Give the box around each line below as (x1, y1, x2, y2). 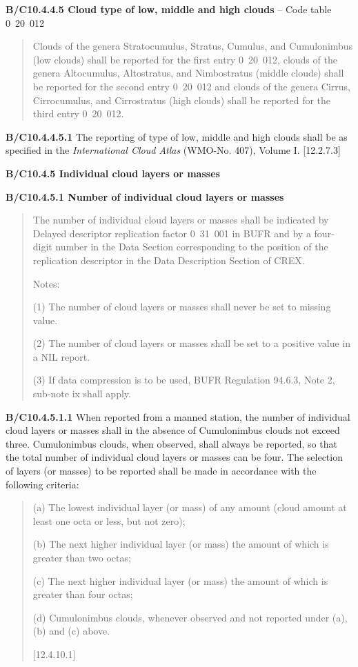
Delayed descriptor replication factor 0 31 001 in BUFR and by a (32, 226, 311, 240)
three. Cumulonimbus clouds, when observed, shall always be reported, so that (6, 436, 337, 450)
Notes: (32, 276, 60, 290)
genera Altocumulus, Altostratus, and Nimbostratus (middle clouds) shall (32, 66, 344, 80)
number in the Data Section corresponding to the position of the (55, 239, 328, 254)
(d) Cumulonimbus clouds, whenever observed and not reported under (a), (32, 610, 348, 624)
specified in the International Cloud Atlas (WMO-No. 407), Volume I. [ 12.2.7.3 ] (6, 143, 341, 157)
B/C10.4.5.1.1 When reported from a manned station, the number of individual (6, 409, 350, 424)
